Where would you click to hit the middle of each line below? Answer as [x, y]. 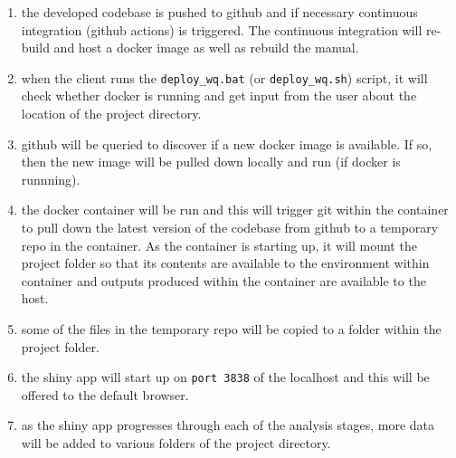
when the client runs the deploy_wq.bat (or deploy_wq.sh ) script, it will [224, 77]
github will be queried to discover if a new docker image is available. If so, [227, 143]
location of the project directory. [111, 114]
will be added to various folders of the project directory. [176, 443]
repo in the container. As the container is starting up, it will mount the [219, 245]
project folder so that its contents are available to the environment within [225, 263]
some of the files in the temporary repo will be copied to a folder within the [231, 328]
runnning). [51, 179]
